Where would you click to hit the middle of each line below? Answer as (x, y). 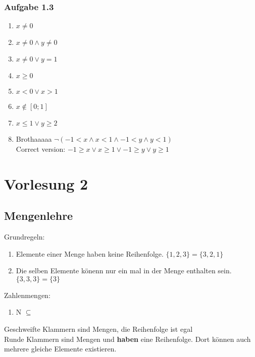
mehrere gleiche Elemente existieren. (60, 349)
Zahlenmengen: (27, 295)
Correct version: (41, 148)
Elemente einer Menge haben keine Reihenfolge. (90, 253)
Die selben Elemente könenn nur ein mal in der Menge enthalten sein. (124, 271)
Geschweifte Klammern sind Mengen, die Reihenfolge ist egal (98, 329)
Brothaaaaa (34, 139)
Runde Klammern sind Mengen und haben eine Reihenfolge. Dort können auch (127, 339)
